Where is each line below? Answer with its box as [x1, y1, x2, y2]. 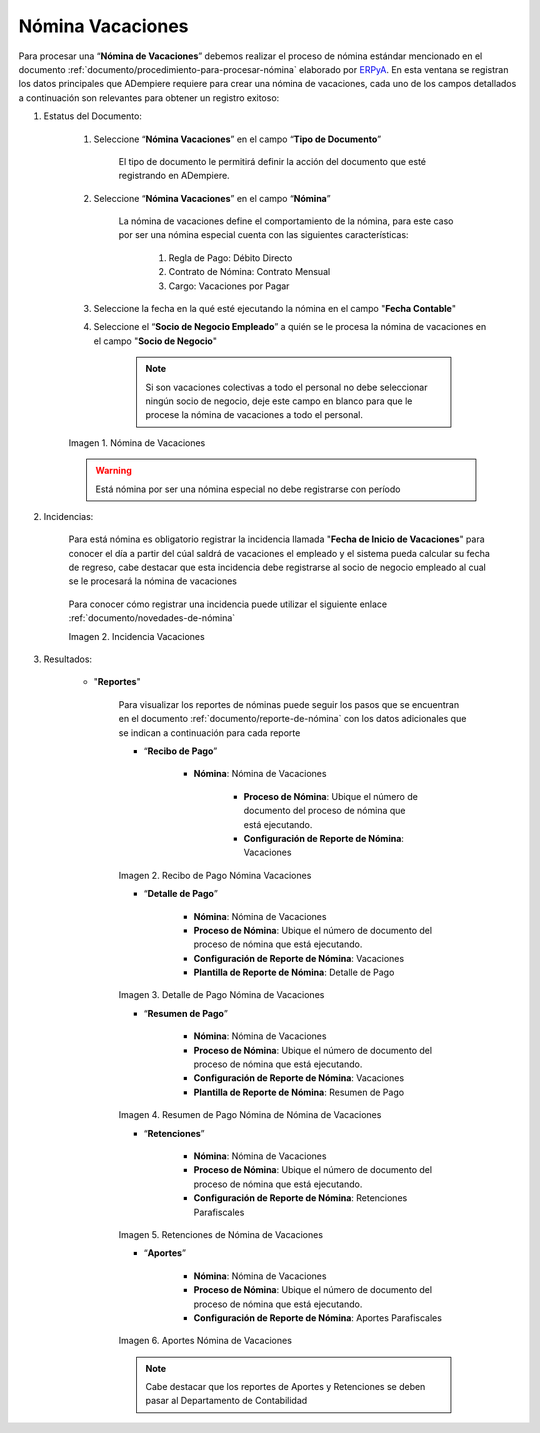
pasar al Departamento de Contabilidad [145, 1395, 308, 1407]
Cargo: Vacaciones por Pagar [168, 280, 290, 292]
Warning [95, 465, 132, 477]
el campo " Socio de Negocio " [93, 335, 217, 347]
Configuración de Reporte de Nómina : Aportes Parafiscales [193, 1311, 442, 1324]
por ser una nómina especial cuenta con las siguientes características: [118, 229, 409, 241]
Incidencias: [43, 510, 94, 522]
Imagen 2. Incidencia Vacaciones [68, 630, 205, 642]
